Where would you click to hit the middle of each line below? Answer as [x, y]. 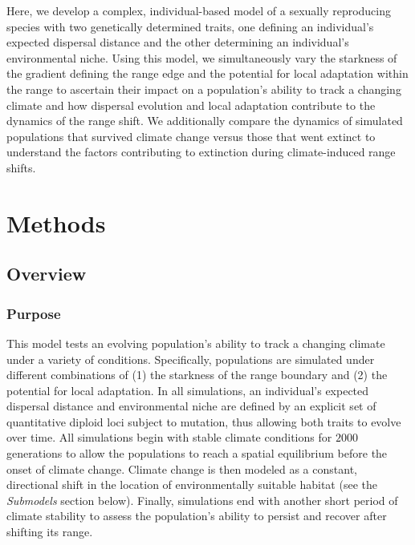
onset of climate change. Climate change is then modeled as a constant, [182, 468]
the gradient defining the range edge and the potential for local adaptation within [207, 73]
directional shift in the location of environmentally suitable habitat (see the [192, 484]
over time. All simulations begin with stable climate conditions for [169, 437]
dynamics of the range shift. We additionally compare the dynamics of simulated [205, 121]
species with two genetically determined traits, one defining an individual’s [190, 26]
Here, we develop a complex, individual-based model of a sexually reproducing [199, 10]
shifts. [21, 167]
